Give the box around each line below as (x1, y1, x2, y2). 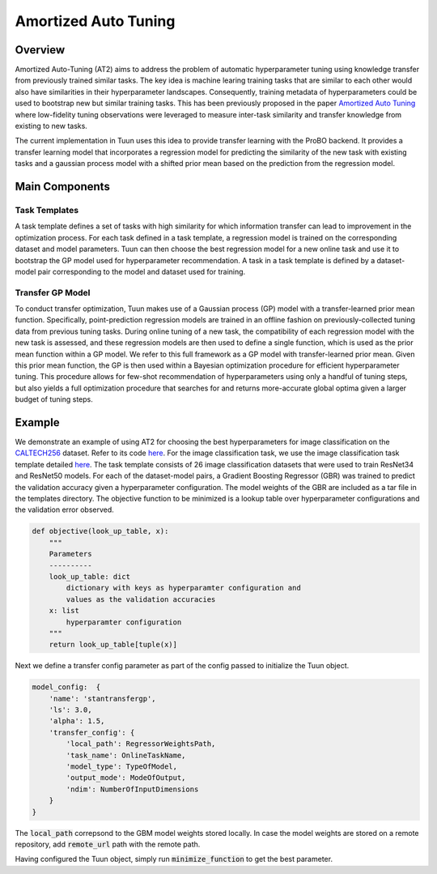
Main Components (15, 180, 111, 194)
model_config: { (32, 683, 101, 692)
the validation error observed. (15, 505, 115, 514)
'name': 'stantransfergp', (49, 693, 157, 703)
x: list (49, 606, 80, 616)
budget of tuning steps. (15, 394, 93, 404)
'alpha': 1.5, (49, 717, 105, 726)
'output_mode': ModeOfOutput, (66, 774, 186, 782)
